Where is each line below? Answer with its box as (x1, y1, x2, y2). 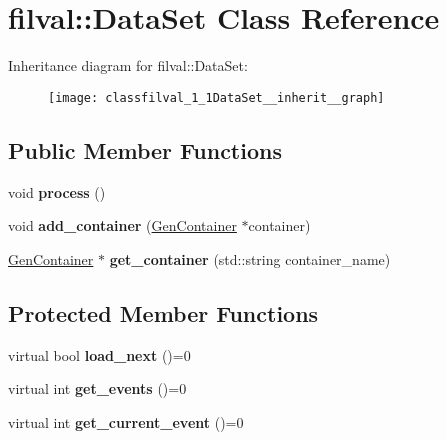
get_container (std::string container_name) (109, 248, 391, 269)
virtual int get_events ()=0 (8, 378, 187, 399)
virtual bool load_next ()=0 (8, 344, 191, 365)
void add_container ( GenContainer (8, 215, 237, 236)
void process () (8, 181, 106, 202)
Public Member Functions (8, 134, 282, 165)
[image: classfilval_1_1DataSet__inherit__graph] (48, 90, 385, 105)
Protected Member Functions (8, 297, 319, 328)
